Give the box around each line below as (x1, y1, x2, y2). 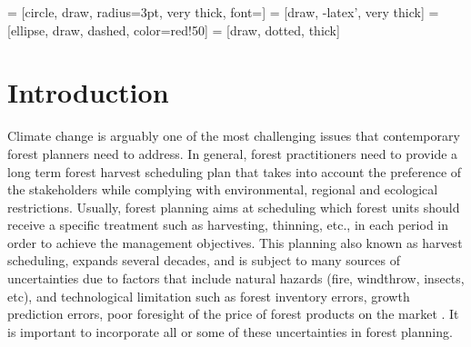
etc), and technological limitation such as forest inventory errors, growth (7, 286, 410, 305)
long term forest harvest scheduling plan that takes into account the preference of (7, 162, 462, 181)
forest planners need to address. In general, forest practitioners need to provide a (7, 144, 458, 163)
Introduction (7, 74, 169, 111)
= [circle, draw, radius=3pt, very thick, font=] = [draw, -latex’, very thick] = (7, 3, 439, 21)
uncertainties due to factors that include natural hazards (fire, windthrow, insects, (7, 269, 465, 288)
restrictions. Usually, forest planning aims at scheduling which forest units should (7, 197, 460, 216)
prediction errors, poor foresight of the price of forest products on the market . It (7, 304, 459, 323)
